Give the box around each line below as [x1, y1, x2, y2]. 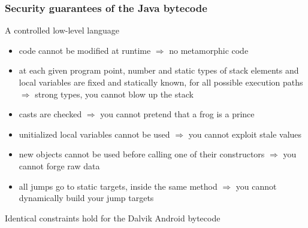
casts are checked [19, 108, 82, 120]
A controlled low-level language [5, 24, 119, 37]
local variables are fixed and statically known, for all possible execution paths [19, 76, 303, 88]
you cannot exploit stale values [188, 127, 302, 140]
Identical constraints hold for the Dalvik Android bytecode [5, 211, 221, 224]
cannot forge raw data [19, 159, 100, 172]
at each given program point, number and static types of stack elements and [19, 64, 299, 77]
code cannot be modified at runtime [19, 44, 151, 56]
